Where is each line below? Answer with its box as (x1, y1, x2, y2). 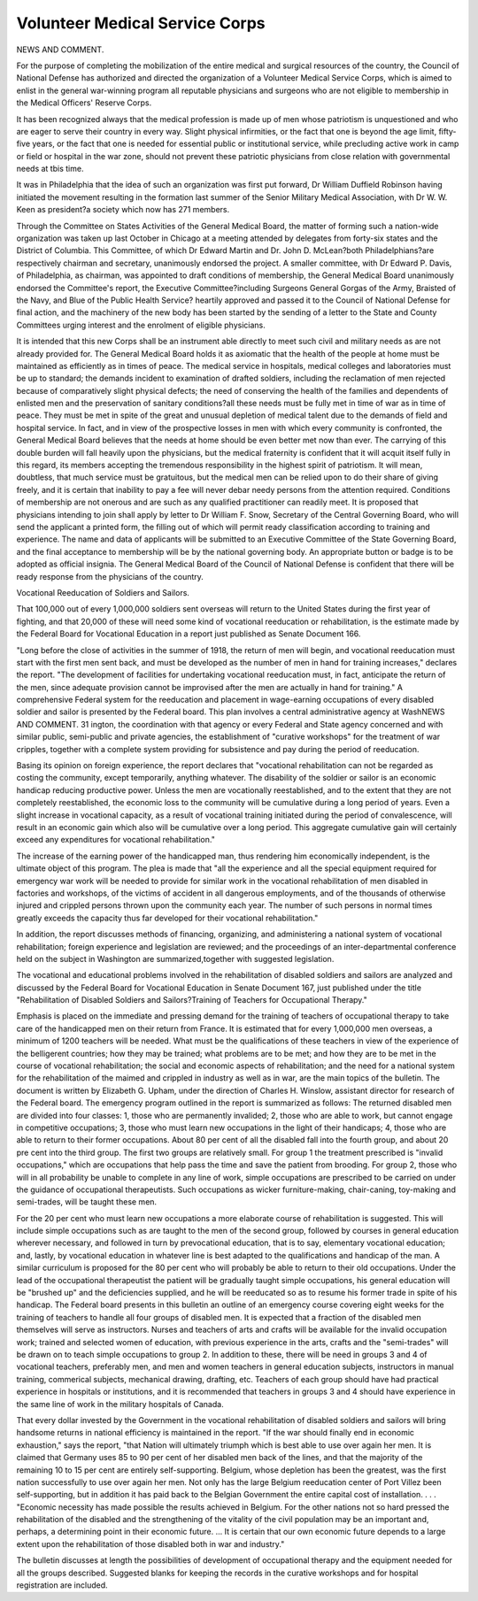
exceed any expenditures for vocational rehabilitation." (16, 835, 216, 845)
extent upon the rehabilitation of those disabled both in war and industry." (16, 1538, 285, 1549)
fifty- (438, 126, 457, 136)
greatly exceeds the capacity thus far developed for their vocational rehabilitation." (16, 912, 319, 923)
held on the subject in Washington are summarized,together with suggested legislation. (16, 953, 335, 964)
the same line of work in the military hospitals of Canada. (16, 1398, 225, 1409)
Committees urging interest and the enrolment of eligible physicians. (16, 319, 266, 330)
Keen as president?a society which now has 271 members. (16, 204, 230, 215)
